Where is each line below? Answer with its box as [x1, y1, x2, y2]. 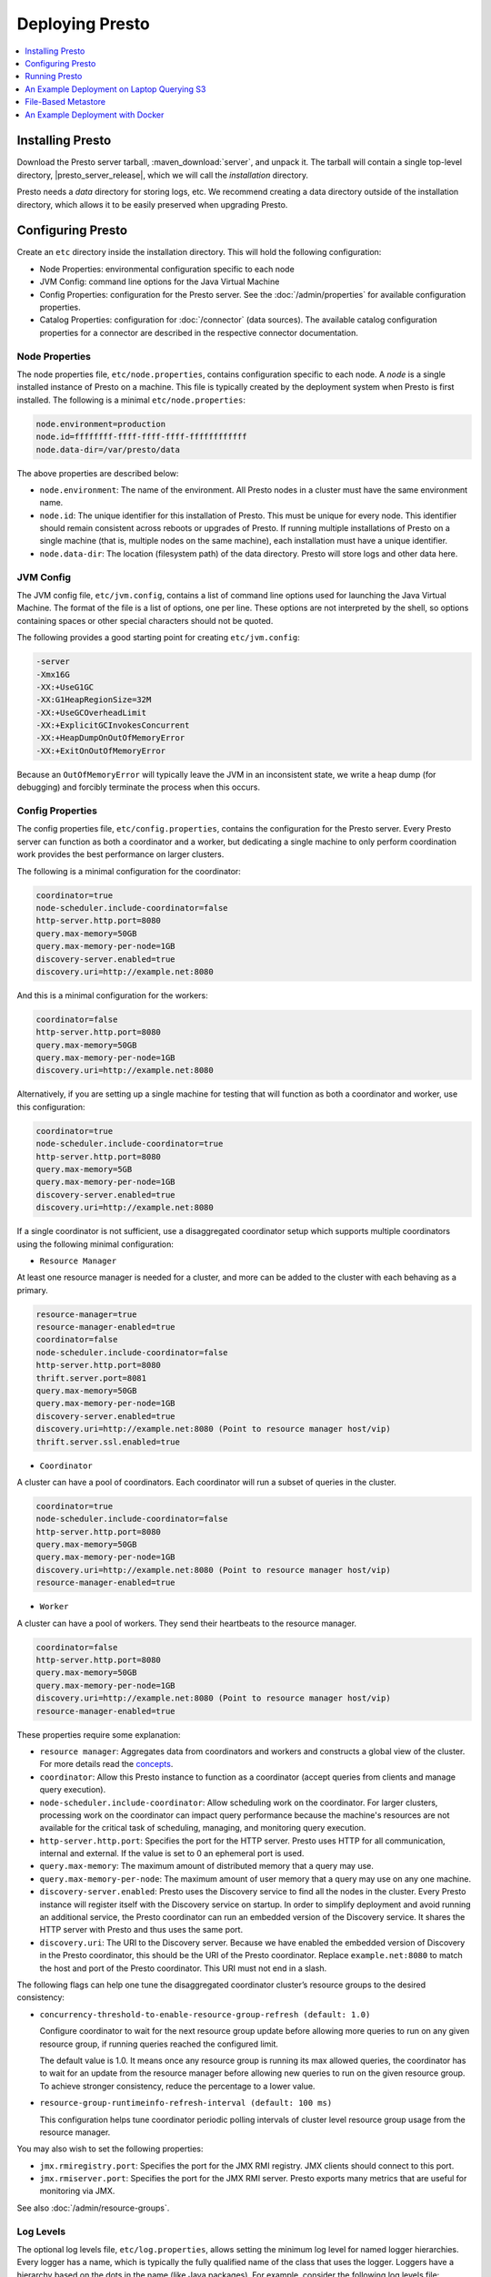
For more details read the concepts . [39, 1759, 174, 1770]
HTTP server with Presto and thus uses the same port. [39, 1925, 244, 1935]
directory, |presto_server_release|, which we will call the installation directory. [16, 169, 309, 180]
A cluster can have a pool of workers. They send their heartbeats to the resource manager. [16, 1618, 357, 1629]
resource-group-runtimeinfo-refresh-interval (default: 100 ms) [39, 2098, 333, 2109]
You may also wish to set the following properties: [16, 2143, 204, 2154]
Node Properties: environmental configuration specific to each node [39, 263, 295, 274]
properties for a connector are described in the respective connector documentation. [39, 327, 358, 338]
